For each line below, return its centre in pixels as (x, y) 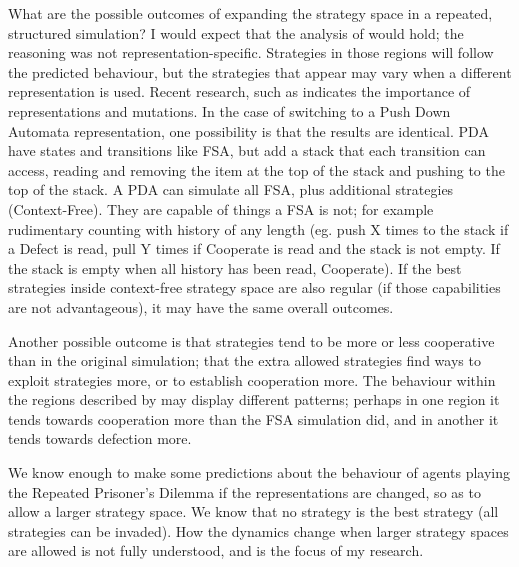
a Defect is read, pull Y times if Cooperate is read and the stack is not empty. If (254, 248)
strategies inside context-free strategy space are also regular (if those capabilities (254, 287)
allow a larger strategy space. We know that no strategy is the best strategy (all (253, 511)
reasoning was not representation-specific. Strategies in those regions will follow (251, 52)
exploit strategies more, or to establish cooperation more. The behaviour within (252, 379)
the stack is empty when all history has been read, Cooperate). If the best (235, 267)
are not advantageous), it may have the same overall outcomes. (201, 306)
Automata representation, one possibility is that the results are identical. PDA (248, 130)
